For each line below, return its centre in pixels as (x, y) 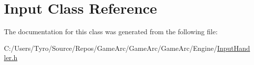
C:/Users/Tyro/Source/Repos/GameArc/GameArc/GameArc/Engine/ (111, 48)
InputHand (233, 48)
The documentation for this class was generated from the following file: (111, 32)
